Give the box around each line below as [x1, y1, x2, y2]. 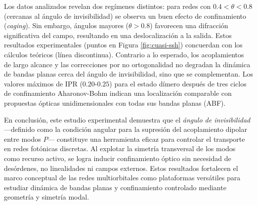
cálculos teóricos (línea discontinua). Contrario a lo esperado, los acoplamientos [4, 49, 244, 59]
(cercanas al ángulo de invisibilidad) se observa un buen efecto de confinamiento [4, 10, 246, 21]
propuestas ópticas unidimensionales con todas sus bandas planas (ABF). [4, 97, 226, 108]
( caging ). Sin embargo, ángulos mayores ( [4, 20, 129, 31]
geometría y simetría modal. [4, 192, 89, 202]
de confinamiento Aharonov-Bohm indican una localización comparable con [4, 88, 232, 98]
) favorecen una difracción [150, 20, 228, 31]
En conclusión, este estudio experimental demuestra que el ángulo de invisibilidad [4, 114, 251, 124]
